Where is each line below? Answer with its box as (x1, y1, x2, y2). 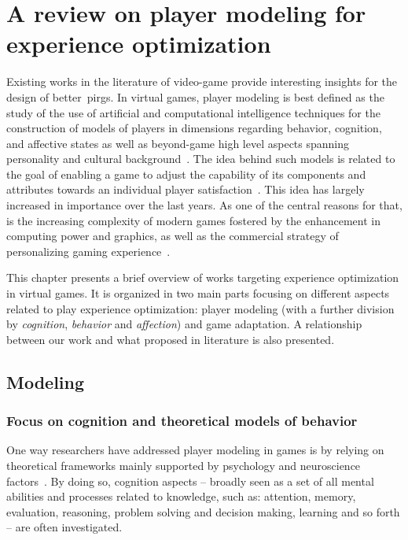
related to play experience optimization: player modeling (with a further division (6, 300, 395, 316)
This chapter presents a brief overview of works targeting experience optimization (6, 269, 399, 286)
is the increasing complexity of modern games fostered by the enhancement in (6, 212, 380, 228)
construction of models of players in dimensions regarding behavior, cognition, (6, 120, 382, 136)
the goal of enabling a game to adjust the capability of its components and (6, 165, 366, 182)
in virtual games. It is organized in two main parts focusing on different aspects (6, 285, 390, 301)
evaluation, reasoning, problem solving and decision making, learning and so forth (6, 503, 400, 520)
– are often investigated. (6, 519, 123, 535)
